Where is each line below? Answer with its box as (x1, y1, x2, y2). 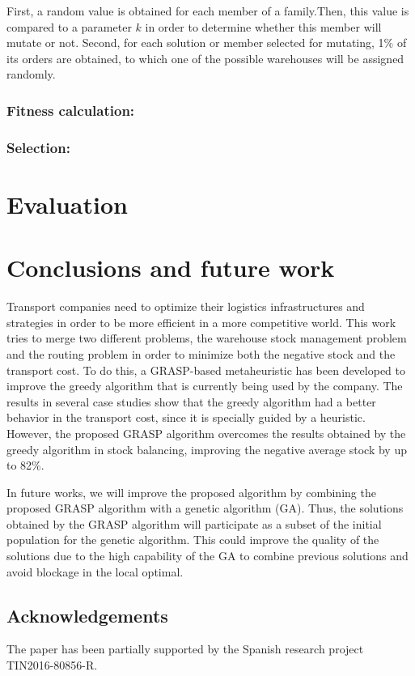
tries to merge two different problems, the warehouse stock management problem (6, 329, 407, 347)
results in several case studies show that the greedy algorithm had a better (6, 393, 376, 410)
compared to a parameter (6, 18, 132, 35)
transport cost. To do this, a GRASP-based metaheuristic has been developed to (6, 361, 406, 378)
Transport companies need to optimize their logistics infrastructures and (6, 298, 365, 315)
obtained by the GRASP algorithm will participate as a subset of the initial (6, 515, 382, 532)
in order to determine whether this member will (145, 18, 382, 35)
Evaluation (6, 187, 128, 220)
